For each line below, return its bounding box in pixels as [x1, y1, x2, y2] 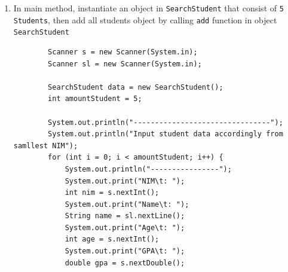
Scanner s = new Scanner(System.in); [48, 47, 198, 56]
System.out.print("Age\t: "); [65, 223, 185, 232]
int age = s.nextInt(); [65, 235, 160, 244]
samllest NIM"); [13, 141, 78, 150]
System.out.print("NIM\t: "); [65, 176, 185, 185]
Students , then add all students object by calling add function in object [13, 13, 277, 26]
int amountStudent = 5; [48, 94, 142, 103]
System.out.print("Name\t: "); [65, 200, 189, 209]
